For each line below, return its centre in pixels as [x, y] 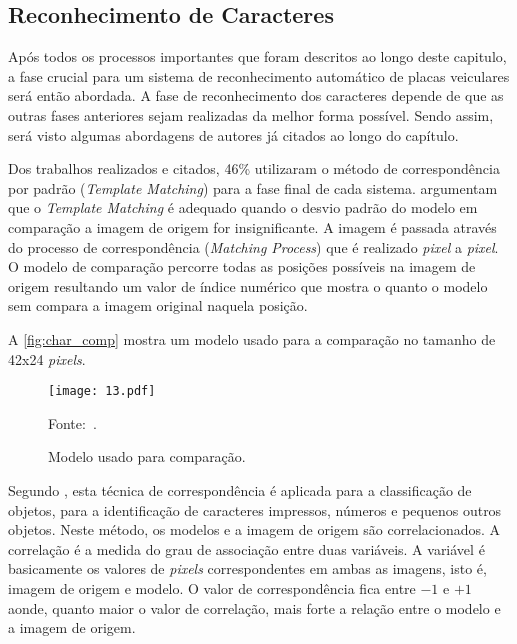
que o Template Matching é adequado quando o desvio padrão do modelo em [243, 207]
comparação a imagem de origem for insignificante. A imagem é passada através [252, 226]
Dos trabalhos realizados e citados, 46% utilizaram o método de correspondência [254, 168]
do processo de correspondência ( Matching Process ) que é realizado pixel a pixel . [253, 246]
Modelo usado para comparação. [147, 456]
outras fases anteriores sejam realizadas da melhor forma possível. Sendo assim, [251, 114]
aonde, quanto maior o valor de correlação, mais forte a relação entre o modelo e [254, 607]
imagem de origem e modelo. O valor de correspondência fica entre [212, 587]
